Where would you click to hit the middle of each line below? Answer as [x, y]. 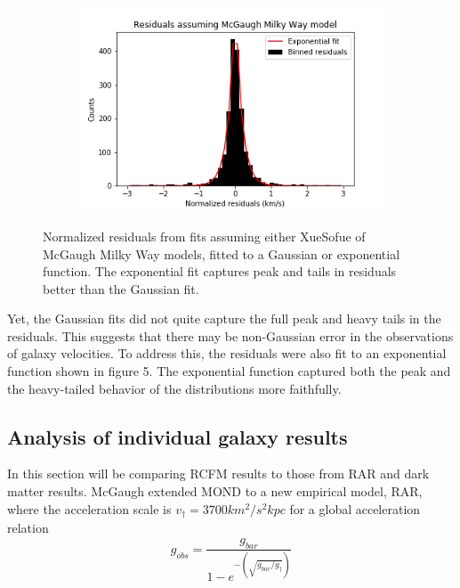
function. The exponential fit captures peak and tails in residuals [220, 271]
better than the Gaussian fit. [121, 288]
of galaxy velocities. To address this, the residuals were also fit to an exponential [227, 353]
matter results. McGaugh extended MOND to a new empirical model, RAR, [215, 491]
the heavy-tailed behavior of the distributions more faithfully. [174, 388]
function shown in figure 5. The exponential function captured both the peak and [229, 371]
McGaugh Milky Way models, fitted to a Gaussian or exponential [222, 253]
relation [28, 528]
